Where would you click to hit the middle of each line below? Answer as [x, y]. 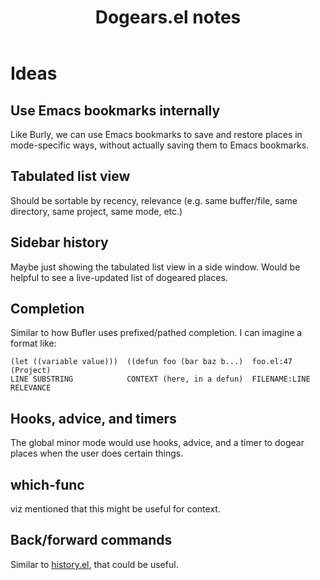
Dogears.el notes [168, 17]
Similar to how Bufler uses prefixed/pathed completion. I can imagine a [156, 333]
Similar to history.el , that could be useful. [94, 564]
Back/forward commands [91, 540]
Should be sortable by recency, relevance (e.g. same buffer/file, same [154, 200]
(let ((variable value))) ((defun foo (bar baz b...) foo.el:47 [151, 362]
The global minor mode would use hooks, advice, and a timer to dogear [157, 443]
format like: [33, 343]
